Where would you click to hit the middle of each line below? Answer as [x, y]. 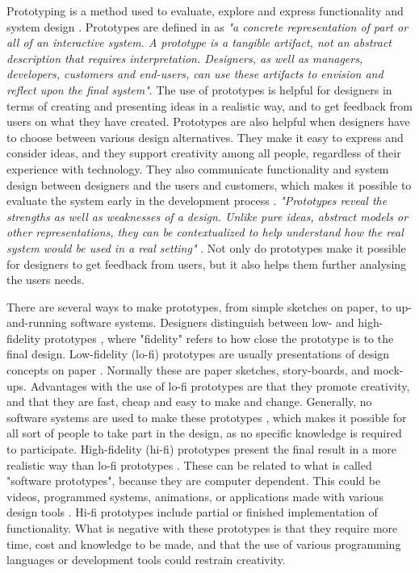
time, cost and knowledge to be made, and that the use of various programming [204, 544]
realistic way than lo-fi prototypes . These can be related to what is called [189, 464]
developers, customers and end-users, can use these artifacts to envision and [195, 74]
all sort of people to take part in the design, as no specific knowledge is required [204, 433]
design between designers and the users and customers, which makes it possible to [209, 184]
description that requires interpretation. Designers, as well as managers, [185, 58]
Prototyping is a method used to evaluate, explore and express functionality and [205, 10]
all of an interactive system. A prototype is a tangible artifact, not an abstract [199, 42]
